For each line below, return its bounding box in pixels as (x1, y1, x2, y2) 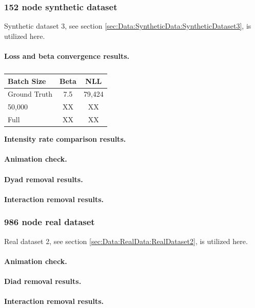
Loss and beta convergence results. (4, 51, 130, 61)
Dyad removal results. (4, 173, 83, 184)
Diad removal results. (4, 275, 82, 286)
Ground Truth (8, 89, 52, 99)
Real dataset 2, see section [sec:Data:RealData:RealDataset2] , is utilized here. (4, 235, 248, 246)
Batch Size (8, 75, 46, 86)
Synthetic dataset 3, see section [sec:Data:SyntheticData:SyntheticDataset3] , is (4, 20, 251, 31)
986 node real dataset (4, 215, 95, 228)
